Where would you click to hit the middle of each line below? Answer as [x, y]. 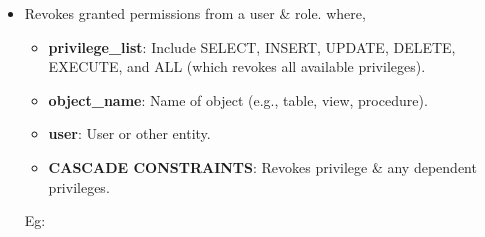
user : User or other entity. [129, 133]
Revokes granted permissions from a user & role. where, [195, 13]
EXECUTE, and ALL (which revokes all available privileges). [237, 66]
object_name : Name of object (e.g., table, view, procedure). [238, 99]
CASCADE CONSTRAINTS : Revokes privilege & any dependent [262, 166]
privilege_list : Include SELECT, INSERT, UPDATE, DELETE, [252, 46]
